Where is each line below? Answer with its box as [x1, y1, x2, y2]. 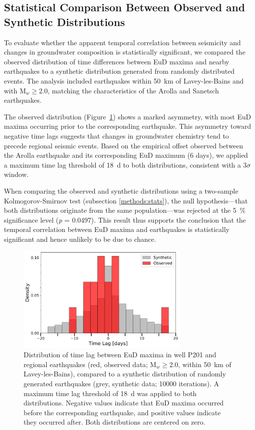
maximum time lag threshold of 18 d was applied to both [24, 388, 197, 398]
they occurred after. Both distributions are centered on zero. [24, 417, 205, 427]
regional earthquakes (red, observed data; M [24, 359, 157, 369]
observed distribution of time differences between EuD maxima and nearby [4, 56, 229, 66]
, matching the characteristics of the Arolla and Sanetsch [48, 85, 219, 95]
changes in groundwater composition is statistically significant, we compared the [4, 47, 246, 57]
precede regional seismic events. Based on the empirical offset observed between [4, 140, 243, 150]
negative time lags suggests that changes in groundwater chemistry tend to [4, 130, 229, 141]
